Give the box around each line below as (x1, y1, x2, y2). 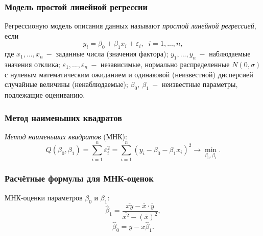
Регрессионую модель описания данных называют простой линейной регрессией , (5, 20, 256, 31)
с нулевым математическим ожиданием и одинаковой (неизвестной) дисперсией (5, 69, 253, 79)
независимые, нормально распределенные (101, 59, 230, 69)
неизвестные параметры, (161, 79, 238, 90)
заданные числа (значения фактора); (56, 48, 169, 59)
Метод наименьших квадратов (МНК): (5, 131, 127, 141)
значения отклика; (5, 59, 60, 69)
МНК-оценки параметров (5, 192, 83, 202)
